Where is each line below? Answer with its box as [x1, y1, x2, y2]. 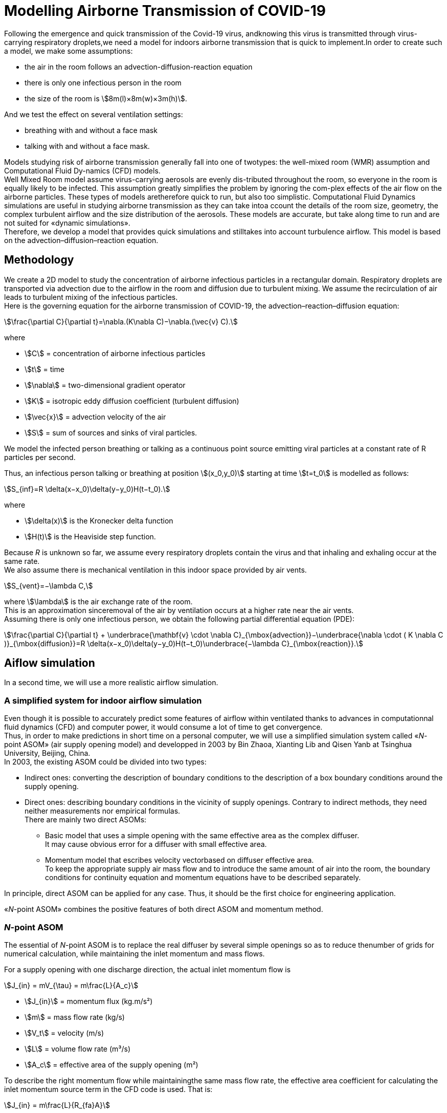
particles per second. [4, 452, 76, 462]
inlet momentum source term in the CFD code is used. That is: [4, 1084, 213, 1094]
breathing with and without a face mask [25, 125, 158, 135]
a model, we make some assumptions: [4, 46, 133, 55]
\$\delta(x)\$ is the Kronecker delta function [25, 516, 173, 525]
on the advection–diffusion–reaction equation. [4, 235, 159, 245]
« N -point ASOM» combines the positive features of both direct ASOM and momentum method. [4, 905, 323, 914]
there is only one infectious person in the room [25, 78, 182, 87]
